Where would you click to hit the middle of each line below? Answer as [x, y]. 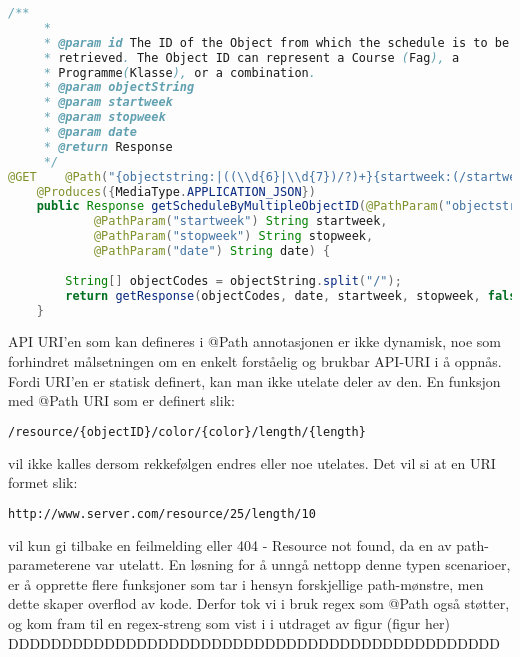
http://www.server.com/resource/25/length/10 [162, 513]
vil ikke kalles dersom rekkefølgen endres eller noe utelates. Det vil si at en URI [252, 462]
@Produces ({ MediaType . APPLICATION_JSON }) [176, 191]
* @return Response [108, 146]
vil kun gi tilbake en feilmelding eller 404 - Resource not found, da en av [230, 544]
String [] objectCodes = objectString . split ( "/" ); [233, 280]
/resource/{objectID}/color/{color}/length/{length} [187, 431]
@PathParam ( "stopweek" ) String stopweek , [233, 236]
